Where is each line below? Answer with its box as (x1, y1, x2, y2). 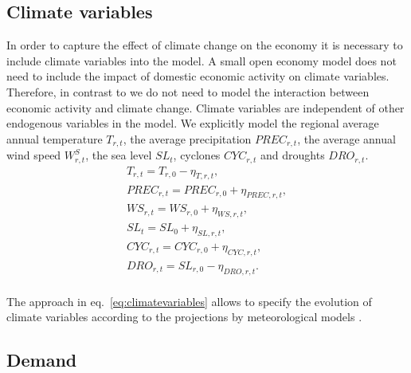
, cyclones (173, 147, 221, 163)
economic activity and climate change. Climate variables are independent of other (6, 99, 405, 116)
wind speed (6, 147, 61, 163)
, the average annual (297, 130, 396, 147)
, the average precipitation (123, 130, 252, 147)
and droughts (260, 147, 325, 163)
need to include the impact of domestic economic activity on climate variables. (6, 68, 389, 84)
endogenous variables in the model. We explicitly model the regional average (6, 115, 379, 132)
